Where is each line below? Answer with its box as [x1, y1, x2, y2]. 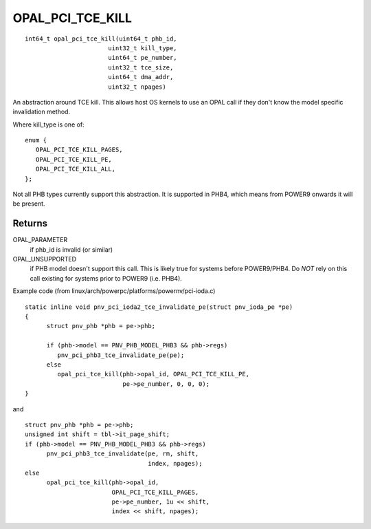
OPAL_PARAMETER [12, 236, 68, 244]
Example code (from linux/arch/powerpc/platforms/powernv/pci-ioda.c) [12, 287, 216, 295]
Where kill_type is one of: [12, 120, 85, 129]
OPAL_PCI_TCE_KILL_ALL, [35, 165, 116, 173]
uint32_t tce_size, [107, 63, 174, 72]
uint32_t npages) [107, 83, 166, 91]
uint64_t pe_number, [107, 54, 178, 62]
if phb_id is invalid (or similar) [30, 245, 113, 254]
